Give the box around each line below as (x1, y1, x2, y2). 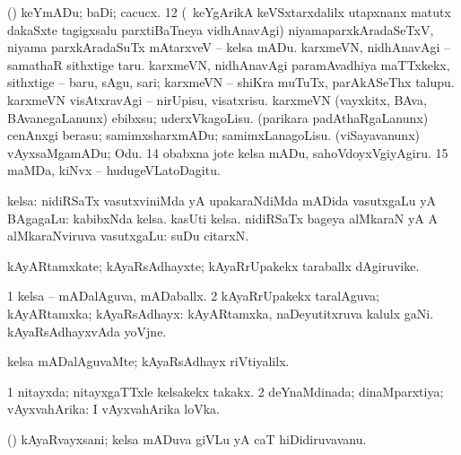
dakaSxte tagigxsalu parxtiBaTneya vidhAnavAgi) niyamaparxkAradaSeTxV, (7, 20, 434, 39)
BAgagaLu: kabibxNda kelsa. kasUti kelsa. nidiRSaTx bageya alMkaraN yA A (7, 208, 438, 227)
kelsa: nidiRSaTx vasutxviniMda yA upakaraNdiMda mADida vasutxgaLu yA (7, 190, 437, 209)
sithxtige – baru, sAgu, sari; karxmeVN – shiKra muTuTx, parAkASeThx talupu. (7, 73, 455, 92)
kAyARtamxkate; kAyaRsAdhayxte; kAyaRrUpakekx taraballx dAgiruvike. (7, 256, 420, 275)
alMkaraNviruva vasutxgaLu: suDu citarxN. (7, 226, 249, 245)
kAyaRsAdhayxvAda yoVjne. (7, 321, 167, 340)
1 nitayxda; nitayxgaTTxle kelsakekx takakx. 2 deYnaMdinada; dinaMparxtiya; (7, 381, 444, 400)
